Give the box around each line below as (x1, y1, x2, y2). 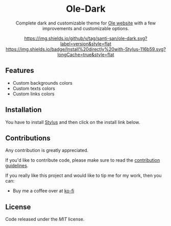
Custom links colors (12, 90, 55, 97)
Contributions (5, 134, 51, 142)
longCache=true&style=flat (57, 52, 114, 58)
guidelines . (5, 163, 29, 169)
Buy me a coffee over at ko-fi (12, 188, 75, 194)
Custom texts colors (12, 85, 55, 91)
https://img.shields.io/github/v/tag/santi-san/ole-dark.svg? (24, 35, 148, 41)
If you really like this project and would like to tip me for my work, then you (5, 172, 162, 179)
